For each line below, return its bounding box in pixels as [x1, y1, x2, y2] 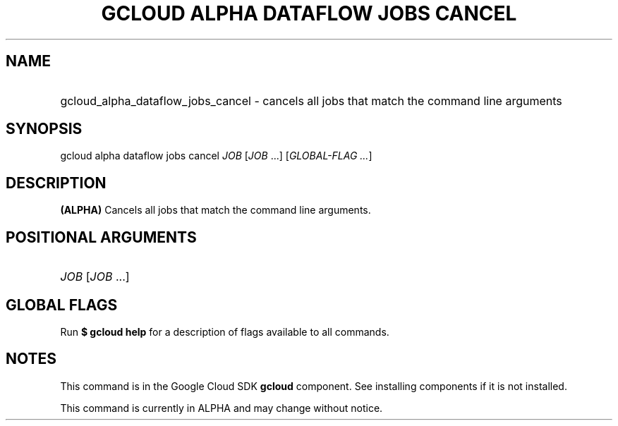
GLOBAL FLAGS [6, 296, 118, 314]
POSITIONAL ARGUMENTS [6, 228, 197, 246]
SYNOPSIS [6, 120, 83, 138]
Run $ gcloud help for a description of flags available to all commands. [60, 325, 389, 338]
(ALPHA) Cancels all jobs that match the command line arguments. [60, 204, 371, 217]
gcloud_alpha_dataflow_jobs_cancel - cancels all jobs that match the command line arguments [60, 93, 562, 108]
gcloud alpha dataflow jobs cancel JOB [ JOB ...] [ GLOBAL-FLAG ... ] [60, 150, 372, 162]
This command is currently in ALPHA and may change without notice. [60, 401, 383, 414]
